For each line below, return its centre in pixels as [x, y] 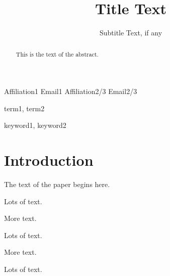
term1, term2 [24, 108]
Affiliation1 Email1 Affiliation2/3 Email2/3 [71, 91]
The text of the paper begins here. [57, 184]
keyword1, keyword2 [35, 125]
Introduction [49, 160]
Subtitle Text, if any [131, 33]
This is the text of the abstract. [57, 54]
